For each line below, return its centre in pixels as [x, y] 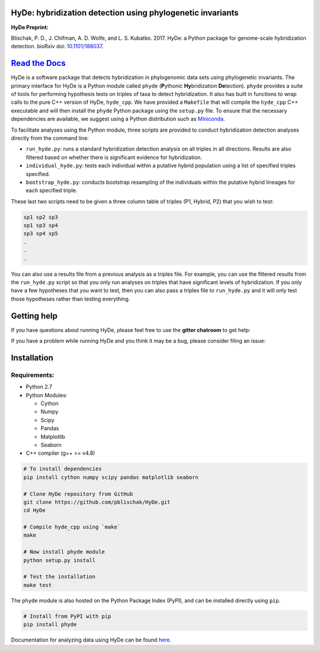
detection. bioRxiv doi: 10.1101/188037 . [57, 46]
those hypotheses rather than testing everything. [71, 299]
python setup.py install [60, 560]
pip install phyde [50, 625]
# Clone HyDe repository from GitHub [78, 494]
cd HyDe [34, 510]
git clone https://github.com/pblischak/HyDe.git [97, 502]
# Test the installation [60, 577]
